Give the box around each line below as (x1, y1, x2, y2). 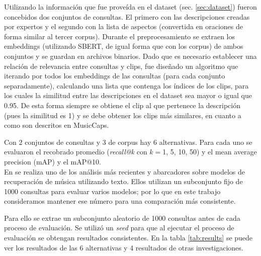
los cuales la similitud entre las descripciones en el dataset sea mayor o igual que (4, 90, 252, 101)
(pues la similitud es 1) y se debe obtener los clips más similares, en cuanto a (4, 110, 241, 120)
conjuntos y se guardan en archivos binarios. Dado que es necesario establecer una (4, 50, 257, 61)
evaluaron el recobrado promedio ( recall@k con (4, 146, 147, 157)
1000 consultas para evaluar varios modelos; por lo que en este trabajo (4, 186, 221, 196)
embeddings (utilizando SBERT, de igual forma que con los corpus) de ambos (4, 41, 243, 51)
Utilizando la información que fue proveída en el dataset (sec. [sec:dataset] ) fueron (4, 2, 257, 12)
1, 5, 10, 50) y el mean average (162, 146, 257, 157)
